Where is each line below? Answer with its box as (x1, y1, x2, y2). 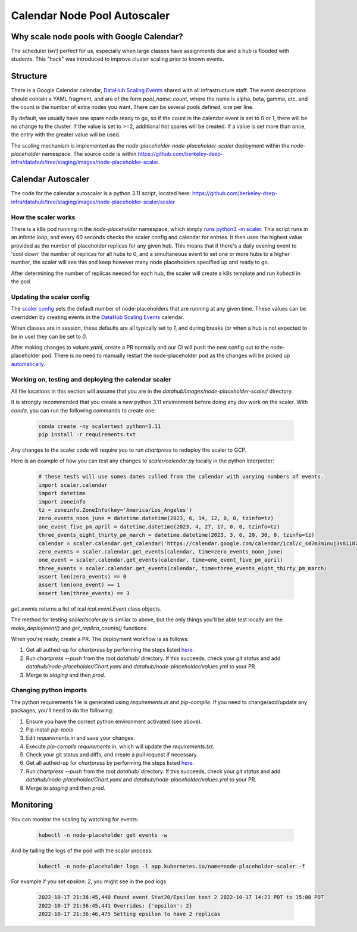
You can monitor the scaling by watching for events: (11, 815, 139, 822)
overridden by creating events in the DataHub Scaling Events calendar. (11, 313, 184, 321)
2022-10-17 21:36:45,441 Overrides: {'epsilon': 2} (38, 902, 193, 909)
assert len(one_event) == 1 (38, 581, 120, 589)
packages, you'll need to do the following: (11, 707, 114, 714)
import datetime (38, 490, 86, 497)
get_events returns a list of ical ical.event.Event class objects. (11, 605, 162, 612)
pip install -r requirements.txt (38, 431, 136, 438)
